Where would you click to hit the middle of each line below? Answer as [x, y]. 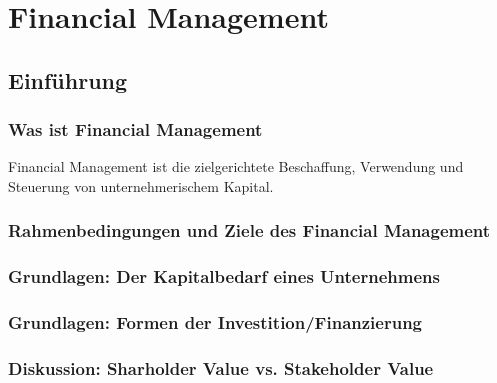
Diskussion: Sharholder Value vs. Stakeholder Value [221, 368]
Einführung [68, 79]
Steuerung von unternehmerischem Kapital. [141, 185]
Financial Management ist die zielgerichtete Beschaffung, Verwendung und [236, 166]
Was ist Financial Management [135, 129]
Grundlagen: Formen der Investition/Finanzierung [215, 322]
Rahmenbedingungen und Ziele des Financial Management [249, 230]
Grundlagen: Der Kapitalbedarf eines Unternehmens [224, 276]
